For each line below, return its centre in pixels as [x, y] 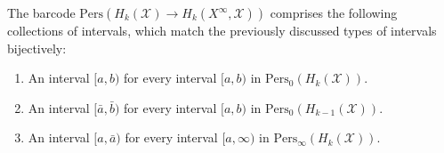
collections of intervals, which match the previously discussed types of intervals [222, 30]
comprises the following [334, 12]
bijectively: [37, 48]
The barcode [41, 12]
